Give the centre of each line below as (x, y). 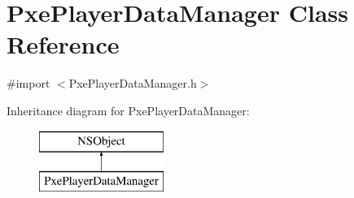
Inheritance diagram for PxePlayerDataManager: (128, 110)
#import (28, 83)
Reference (63, 44)
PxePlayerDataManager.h (133, 83)
